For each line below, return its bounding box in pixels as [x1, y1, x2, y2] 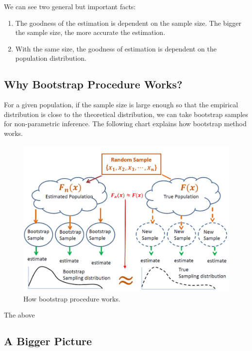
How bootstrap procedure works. [23, 293, 120, 303]
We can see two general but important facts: [4, 1, 136, 11]
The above [4, 310, 35, 320]
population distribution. [15, 53, 86, 63]
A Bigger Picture [4, 334, 92, 349]
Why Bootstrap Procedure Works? [4, 77, 183, 92]
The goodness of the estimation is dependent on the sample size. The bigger [15, 17, 241, 28]
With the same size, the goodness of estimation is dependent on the [15, 43, 217, 53]
